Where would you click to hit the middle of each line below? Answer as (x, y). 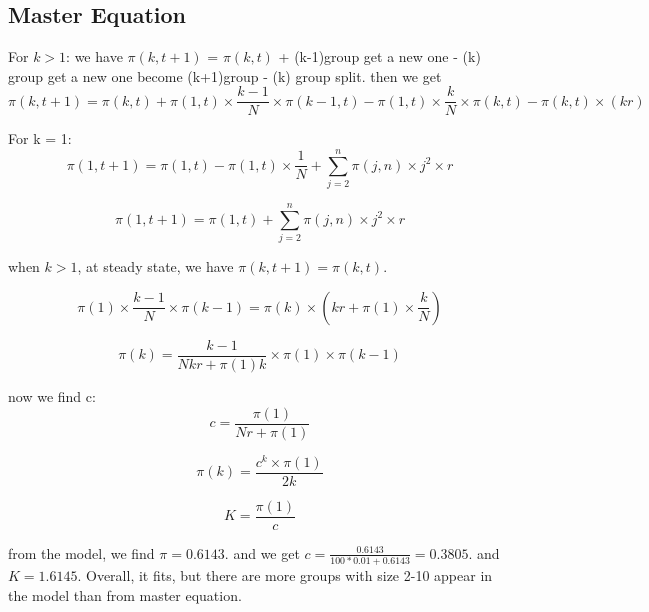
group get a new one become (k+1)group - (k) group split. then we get (225, 75)
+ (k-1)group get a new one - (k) (379, 56)
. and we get (262, 552)
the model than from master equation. (125, 594)
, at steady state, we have (155, 266)
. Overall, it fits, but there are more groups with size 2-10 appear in (285, 575)
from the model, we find (81, 552)
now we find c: (52, 395)
